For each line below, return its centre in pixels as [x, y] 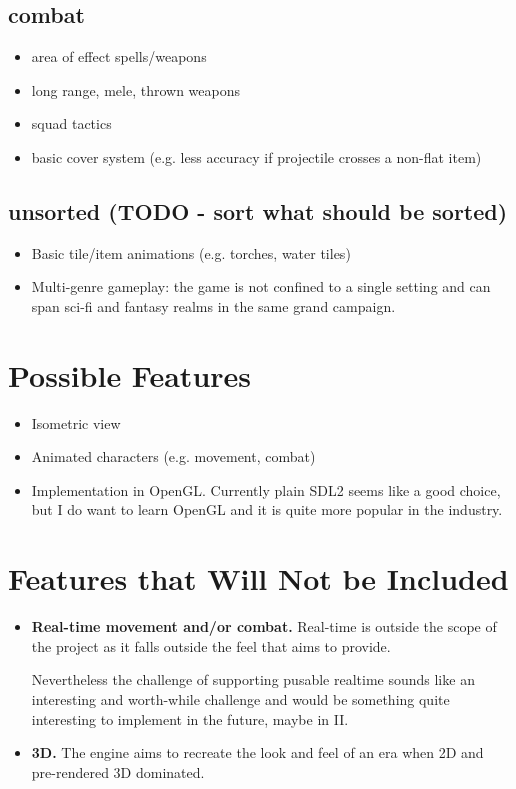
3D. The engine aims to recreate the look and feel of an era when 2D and [257, 752]
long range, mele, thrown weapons [136, 89]
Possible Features [130, 374]
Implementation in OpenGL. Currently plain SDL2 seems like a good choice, [266, 489]
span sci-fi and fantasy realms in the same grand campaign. [213, 305]
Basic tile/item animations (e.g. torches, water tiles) [191, 252]
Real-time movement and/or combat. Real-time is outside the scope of [264, 626]
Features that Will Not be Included [258, 578]
